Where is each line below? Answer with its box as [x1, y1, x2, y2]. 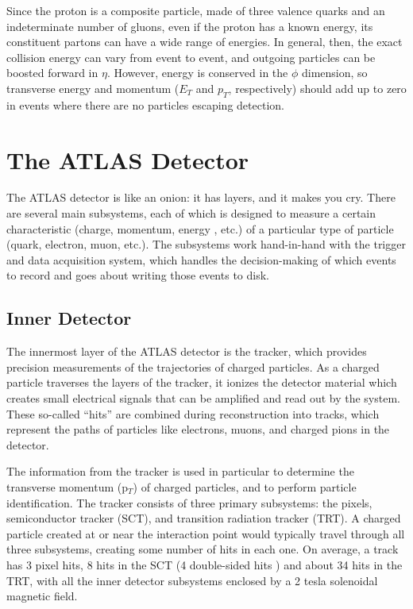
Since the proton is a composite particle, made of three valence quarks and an [6, 2, 385, 18]
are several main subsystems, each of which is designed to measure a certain [6, 205, 376, 222]
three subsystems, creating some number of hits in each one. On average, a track [6, 541, 399, 557]
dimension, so [301, 64, 368, 81]
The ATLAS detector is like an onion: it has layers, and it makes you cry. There [6, 189, 396, 206]
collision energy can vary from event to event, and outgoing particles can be [6, 48, 376, 65]
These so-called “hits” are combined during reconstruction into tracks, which [6, 405, 380, 422]
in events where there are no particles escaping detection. [6, 96, 284, 113]
